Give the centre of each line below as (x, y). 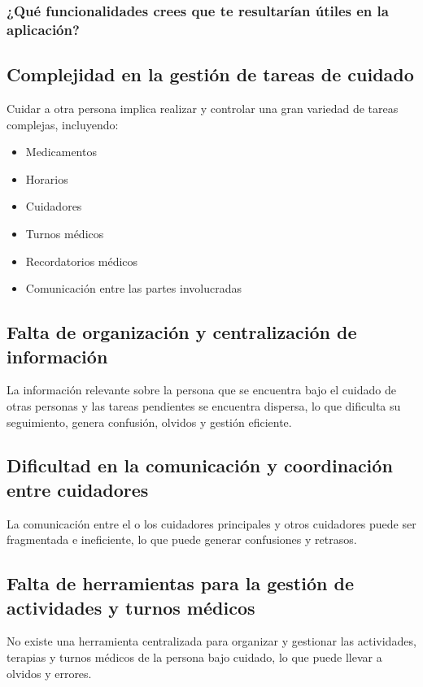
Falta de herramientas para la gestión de (180, 583)
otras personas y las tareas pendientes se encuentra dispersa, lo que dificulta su (204, 405)
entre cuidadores (78, 489)
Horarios (47, 178)
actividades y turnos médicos (131, 607)
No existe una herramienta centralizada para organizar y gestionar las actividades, (211, 641)
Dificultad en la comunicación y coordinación (200, 465)
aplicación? (43, 29)
